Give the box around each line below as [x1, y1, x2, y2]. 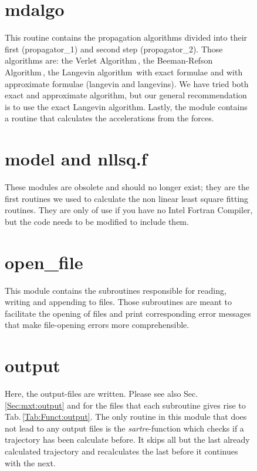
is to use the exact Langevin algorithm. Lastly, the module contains [5, 100, 248, 112]
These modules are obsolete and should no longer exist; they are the [5, 181, 249, 193]
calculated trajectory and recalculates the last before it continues [5, 445, 238, 457]
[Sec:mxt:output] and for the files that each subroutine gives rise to [5, 399, 246, 411]
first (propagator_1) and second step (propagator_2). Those [5, 42, 223, 55]
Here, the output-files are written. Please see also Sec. [5, 387, 198, 399]
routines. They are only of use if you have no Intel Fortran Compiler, [5, 204, 253, 216]
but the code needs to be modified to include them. [5, 215, 189, 227]
